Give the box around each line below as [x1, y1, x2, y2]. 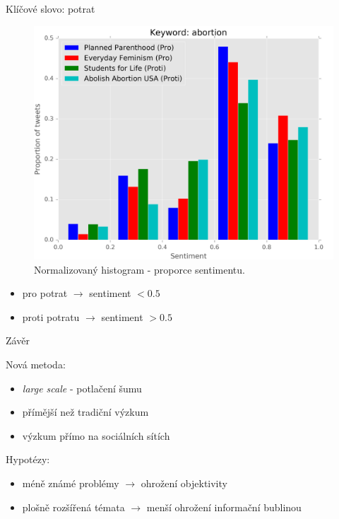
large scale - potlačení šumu [22, 380, 142, 395]
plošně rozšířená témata [22, 499, 125, 514]
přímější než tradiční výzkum [22, 404, 149, 419]
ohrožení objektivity [141, 475, 227, 490]
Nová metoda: [6, 356, 66, 371]
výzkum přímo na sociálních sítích [22, 428, 170, 443]
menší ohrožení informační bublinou [146, 499, 302, 514]
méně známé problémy [22, 475, 119, 490]
